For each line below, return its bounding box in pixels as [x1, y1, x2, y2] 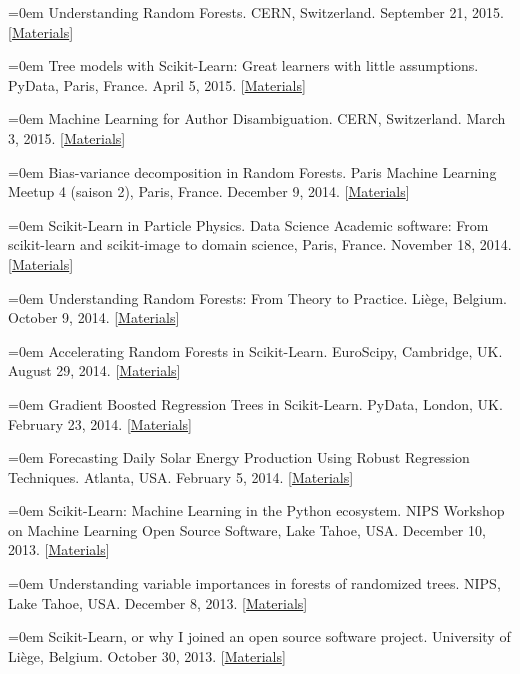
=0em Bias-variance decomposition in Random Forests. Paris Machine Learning [8, 161, 497, 182]
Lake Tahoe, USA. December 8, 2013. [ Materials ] [8, 592, 308, 613]
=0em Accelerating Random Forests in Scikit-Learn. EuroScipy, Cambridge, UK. [8, 340, 503, 361]
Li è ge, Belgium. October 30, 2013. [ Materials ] [8, 645, 286, 666]
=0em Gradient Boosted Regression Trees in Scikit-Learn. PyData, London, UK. [8, 393, 503, 414]
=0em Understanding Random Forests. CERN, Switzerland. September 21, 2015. [8, 2, 504, 22]
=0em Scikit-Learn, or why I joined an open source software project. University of [8, 626, 511, 647]
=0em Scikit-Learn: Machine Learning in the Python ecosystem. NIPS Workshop [8, 500, 505, 521]
